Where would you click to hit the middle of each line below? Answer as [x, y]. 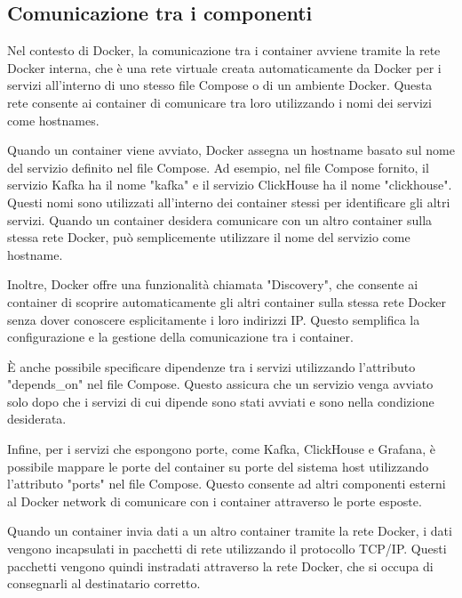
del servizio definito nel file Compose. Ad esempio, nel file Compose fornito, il [218, 167]
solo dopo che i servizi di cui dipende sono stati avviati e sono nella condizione [221, 401]
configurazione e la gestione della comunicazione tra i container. [180, 337]
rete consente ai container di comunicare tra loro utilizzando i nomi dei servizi [219, 102]
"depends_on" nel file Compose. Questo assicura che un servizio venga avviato [220, 384]
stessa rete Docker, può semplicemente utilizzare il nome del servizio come [209, 237]
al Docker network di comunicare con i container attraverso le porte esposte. [215, 501]
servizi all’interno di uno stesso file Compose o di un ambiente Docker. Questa [220, 85]
